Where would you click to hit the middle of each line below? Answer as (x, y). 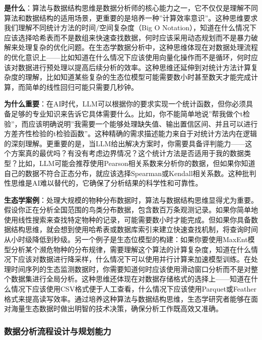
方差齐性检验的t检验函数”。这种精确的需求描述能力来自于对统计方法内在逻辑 (131, 133)
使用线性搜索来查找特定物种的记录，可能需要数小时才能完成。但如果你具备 (127, 219)
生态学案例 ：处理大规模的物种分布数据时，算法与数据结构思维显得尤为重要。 (131, 200)
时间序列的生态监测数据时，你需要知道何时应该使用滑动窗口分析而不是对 (131, 269)
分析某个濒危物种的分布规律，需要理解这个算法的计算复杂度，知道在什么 (131, 249)
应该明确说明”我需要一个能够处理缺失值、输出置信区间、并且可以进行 (143, 123)
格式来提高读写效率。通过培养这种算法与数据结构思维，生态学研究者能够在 (127, 298)
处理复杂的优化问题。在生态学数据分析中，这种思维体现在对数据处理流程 (138, 47)
